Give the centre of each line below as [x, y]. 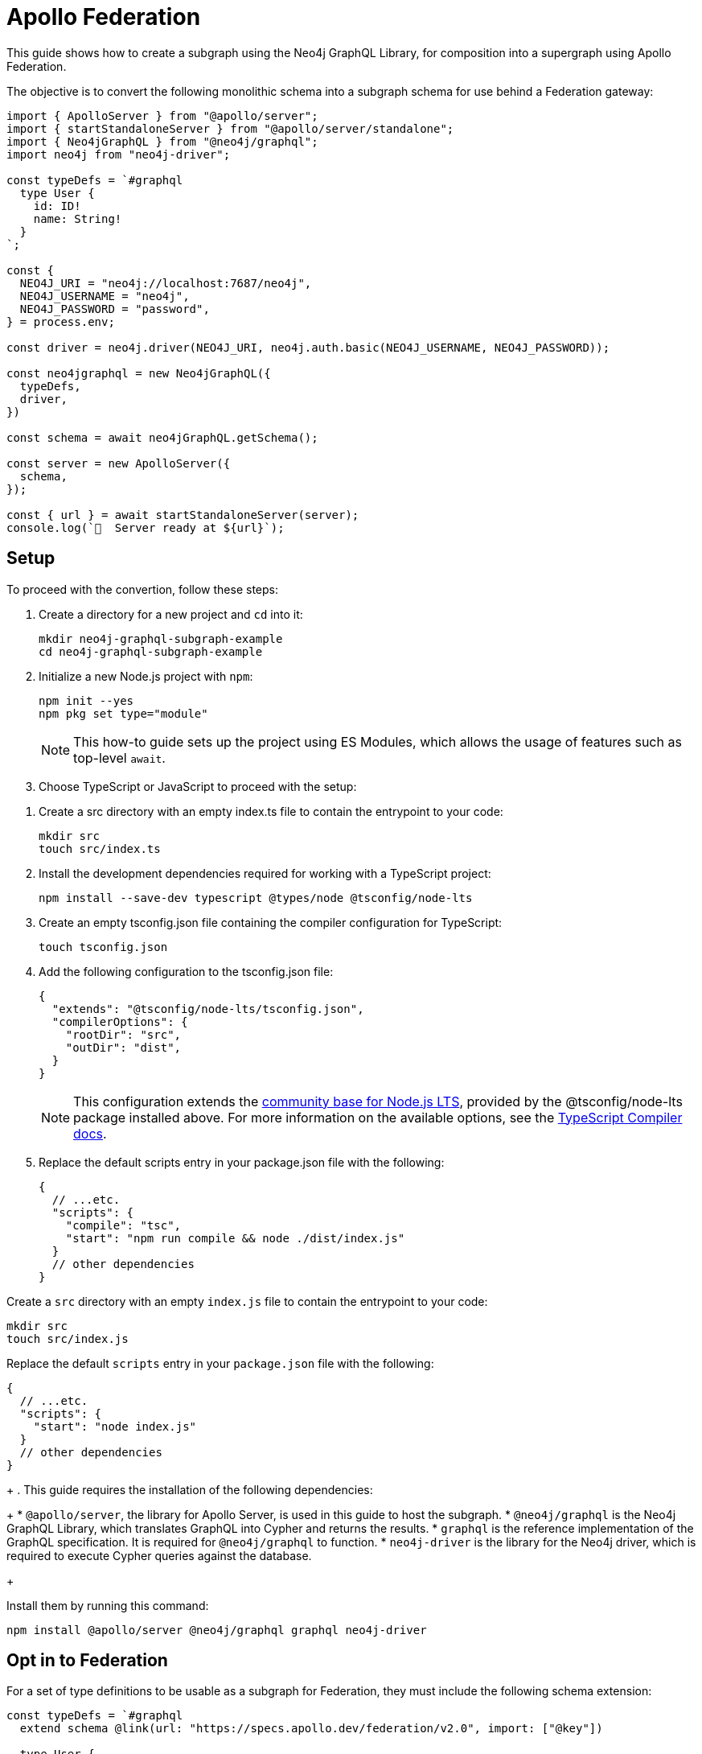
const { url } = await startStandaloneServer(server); [183, 515]
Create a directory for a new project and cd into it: [171, 614]
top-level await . [119, 758]
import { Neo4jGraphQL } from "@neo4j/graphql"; [162, 141]
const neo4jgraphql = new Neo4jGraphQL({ [139, 373]
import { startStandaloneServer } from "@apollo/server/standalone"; [230, 128]
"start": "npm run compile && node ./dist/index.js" [235, 1238]
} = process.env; [61, 321]
